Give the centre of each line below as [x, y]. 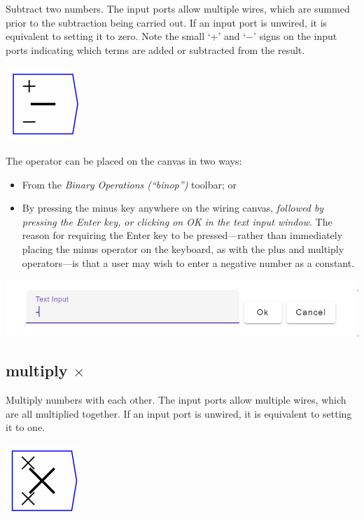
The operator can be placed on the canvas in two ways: [124, 160]
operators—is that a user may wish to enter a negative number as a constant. [188, 262]
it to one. [25, 427]
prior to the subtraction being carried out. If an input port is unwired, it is [167, 22]
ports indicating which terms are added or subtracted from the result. [155, 49]
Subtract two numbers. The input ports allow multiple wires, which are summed [178, 8]
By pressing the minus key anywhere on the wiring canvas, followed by [173, 208]
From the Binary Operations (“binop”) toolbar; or [129, 184]
